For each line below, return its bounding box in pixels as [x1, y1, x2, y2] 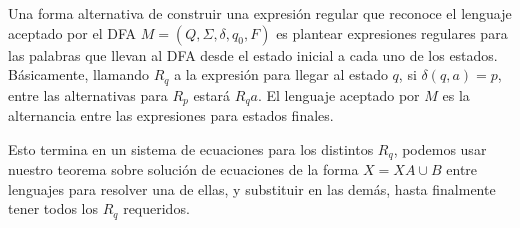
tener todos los [8, 198, 99, 219]
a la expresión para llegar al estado [174, 64, 388, 85]
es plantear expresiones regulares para [276, 22, 508, 43]
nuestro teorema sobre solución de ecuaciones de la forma [8, 159, 359, 180]
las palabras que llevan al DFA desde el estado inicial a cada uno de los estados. [8, 44, 498, 65]
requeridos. [123, 198, 190, 219]
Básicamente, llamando [8, 64, 150, 85]
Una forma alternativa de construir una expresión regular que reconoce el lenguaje [8, 3, 512, 23]
